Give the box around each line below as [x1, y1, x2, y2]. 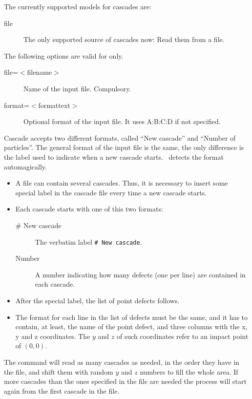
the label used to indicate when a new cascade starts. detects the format [4, 151, 224, 162]
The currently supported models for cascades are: [4, 1, 151, 11]
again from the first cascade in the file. [4, 385, 120, 396]
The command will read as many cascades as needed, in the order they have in [4, 357, 239, 367]
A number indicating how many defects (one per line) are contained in [35, 269, 246, 279]
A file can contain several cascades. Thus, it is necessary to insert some [15, 178, 228, 188]
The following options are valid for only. [4, 50, 124, 61]
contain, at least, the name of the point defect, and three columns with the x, [15, 321, 248, 332]
